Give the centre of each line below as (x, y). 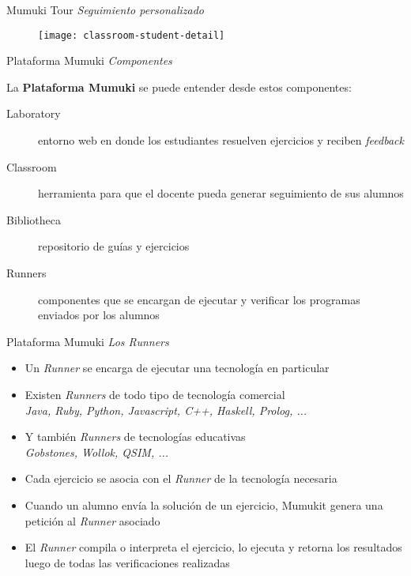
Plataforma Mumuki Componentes (89, 60)
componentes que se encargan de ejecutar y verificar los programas (199, 299)
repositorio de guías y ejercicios (114, 246)
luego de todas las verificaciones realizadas (127, 562)
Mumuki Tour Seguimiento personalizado (105, 9)
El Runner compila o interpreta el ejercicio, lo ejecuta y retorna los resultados (213, 547)
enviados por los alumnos (99, 315)
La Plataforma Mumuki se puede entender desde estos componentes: (179, 87)
